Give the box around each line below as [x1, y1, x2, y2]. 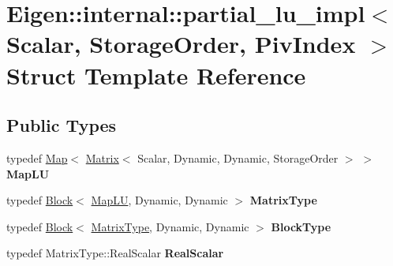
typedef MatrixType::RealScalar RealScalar [6, 245, 224, 261]
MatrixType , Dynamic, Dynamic [91, 218, 249, 234]
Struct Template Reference [6, 58, 306, 91]
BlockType [271, 218, 331, 234]
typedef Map [6, 149, 68, 166]
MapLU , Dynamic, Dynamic [91, 192, 228, 208]
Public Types [6, 113, 117, 137]
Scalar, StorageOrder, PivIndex [6, 28, 356, 60]
